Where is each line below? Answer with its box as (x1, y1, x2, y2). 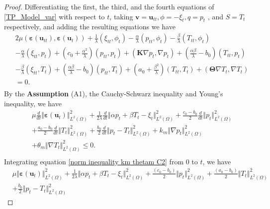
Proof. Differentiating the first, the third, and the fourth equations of (4, 1, 214, 11)
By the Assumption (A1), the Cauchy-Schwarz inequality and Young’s (4, 88, 223, 99)
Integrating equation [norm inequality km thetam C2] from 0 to (4, 156, 198, 166)
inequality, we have (4, 98, 62, 109)
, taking (109, 11, 133, 21)
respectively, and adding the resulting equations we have (4, 21, 176, 32)
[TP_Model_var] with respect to (4, 11, 105, 21)
